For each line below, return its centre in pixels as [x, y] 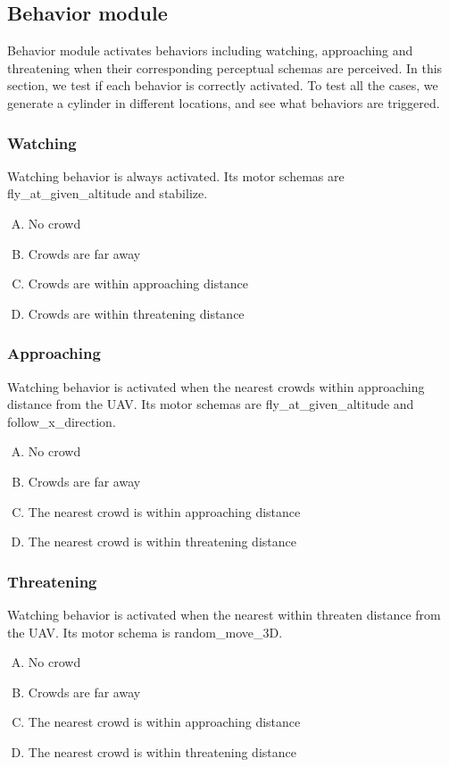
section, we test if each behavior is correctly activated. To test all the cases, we [223, 85]
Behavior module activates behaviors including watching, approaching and [210, 50]
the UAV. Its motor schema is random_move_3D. [145, 632]
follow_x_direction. [62, 421]
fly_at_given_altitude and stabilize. [108, 193]
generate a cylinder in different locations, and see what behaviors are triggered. [224, 102]
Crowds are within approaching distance [138, 283]
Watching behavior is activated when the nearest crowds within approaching [216, 386]
